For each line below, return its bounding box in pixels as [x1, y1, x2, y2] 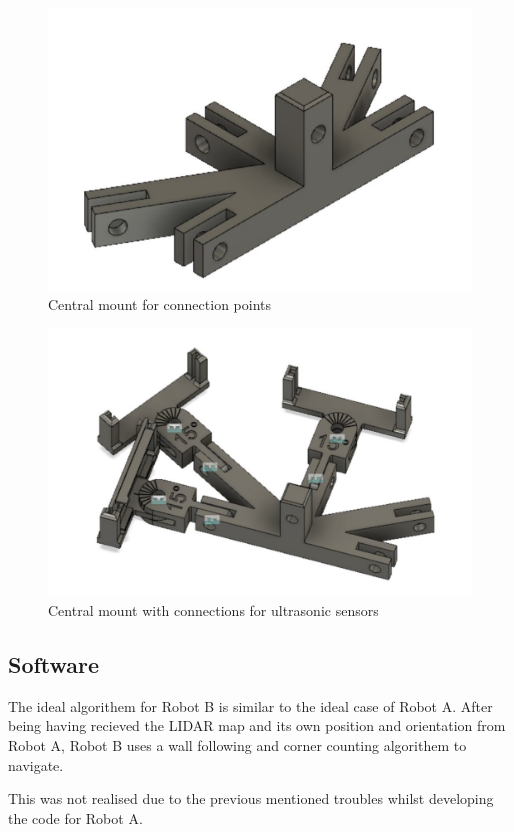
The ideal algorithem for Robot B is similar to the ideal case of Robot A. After [8, 695, 493, 716]
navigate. [8, 754, 64, 775]
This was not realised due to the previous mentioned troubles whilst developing [8, 788, 494, 809]
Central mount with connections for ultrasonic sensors [48, 600, 379, 621]
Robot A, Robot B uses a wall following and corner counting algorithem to [8, 735, 467, 756]
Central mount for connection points [48, 294, 272, 315]
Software [8, 649, 100, 680]
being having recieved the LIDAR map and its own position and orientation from [8, 715, 506, 736]
